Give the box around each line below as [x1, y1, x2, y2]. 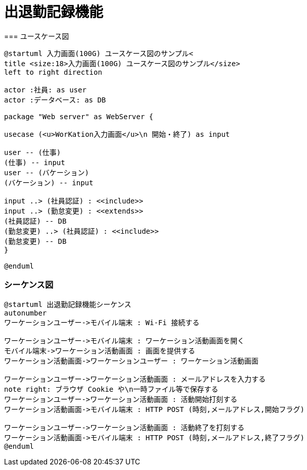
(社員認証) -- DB [4, 217, 67, 225]
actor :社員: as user [4, 85, 86, 94]
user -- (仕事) [4, 148, 61, 156]
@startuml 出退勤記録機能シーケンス [4, 300, 131, 308]
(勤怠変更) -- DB [4, 237, 67, 245]
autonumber [4, 308, 47, 317]
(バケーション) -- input [4, 178, 94, 187]
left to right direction [4, 68, 102, 76]
